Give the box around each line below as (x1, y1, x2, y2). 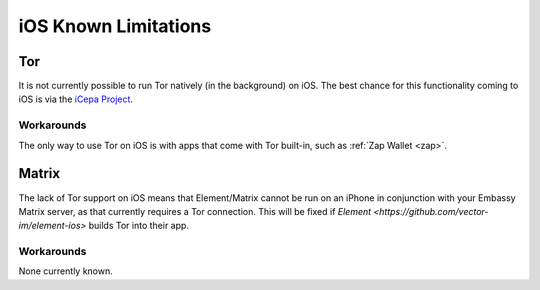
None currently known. (18, 265, 114, 277)
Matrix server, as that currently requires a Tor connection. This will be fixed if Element (18, 205, 372, 217)
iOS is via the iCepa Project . (18, 93, 134, 105)
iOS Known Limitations (18, 15, 212, 37)
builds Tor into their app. (88, 220, 190, 232)
